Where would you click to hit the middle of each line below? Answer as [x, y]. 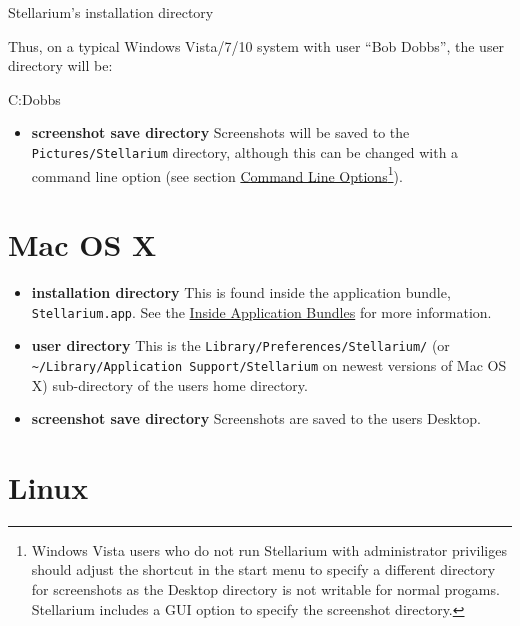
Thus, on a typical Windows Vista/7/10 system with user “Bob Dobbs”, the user [256, 45]
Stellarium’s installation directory [111, 12]
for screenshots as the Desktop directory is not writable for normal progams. [265, 589]
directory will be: [60, 65]
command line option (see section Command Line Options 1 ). [217, 174]
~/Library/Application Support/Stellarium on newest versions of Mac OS [269, 364]
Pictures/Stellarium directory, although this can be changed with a [245, 151]
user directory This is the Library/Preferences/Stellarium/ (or [240, 345]
